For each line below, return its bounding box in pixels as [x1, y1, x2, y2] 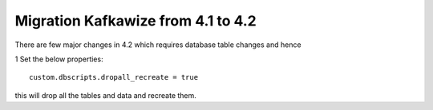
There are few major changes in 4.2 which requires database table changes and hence [14, 40, 301, 49]
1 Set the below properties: [14, 54, 103, 64]
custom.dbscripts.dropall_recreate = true [29, 73, 199, 82]
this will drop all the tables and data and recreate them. [14, 90, 196, 100]
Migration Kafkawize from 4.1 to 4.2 [14, 12, 257, 29]
